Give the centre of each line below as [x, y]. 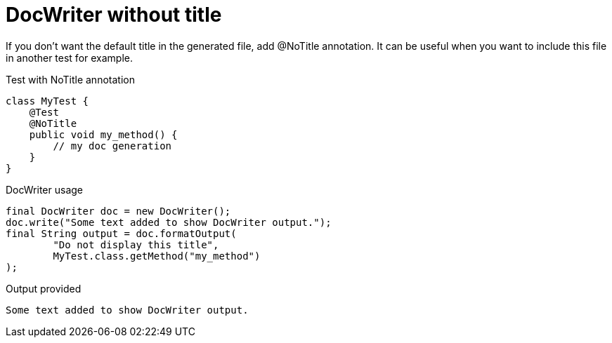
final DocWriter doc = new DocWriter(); [118, 211]
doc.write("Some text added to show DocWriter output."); [169, 222]
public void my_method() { [103, 134]
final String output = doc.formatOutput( [121, 233]
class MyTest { [47, 101]
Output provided [44, 288]
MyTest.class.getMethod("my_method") [157, 256]
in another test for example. [70, 58]
